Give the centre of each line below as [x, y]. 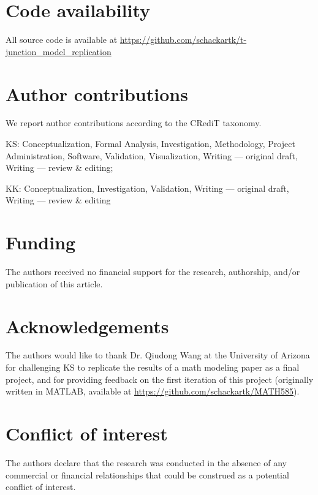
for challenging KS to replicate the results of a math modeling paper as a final [153, 367]
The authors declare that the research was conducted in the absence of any [146, 462]
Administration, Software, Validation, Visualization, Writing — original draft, [152, 155]
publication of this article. [54, 283]
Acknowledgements [87, 326]
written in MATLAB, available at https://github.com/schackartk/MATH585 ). [153, 391]
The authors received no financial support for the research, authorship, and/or [153, 272]
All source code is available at [62, 40]
